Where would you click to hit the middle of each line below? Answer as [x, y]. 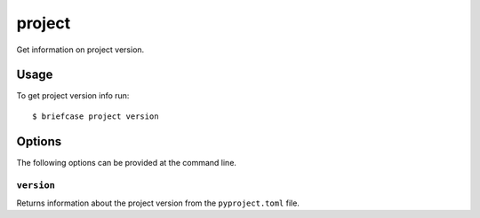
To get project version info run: [73, 96]
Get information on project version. [80, 50]
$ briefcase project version [96, 116]
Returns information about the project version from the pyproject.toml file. [158, 203]
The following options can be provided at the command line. [127, 162]
